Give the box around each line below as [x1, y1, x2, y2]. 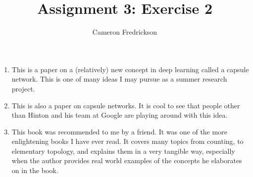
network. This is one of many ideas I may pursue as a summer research [11, 74, 227, 84]
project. [11, 83, 35, 93]
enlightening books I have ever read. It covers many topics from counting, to [11, 136, 244, 146]
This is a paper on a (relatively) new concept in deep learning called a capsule [11, 64, 249, 74]
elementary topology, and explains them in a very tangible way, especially [11, 145, 235, 156]
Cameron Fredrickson [92, 27, 157, 37]
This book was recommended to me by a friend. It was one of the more [11, 126, 227, 136]
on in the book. [11, 165, 58, 176]
